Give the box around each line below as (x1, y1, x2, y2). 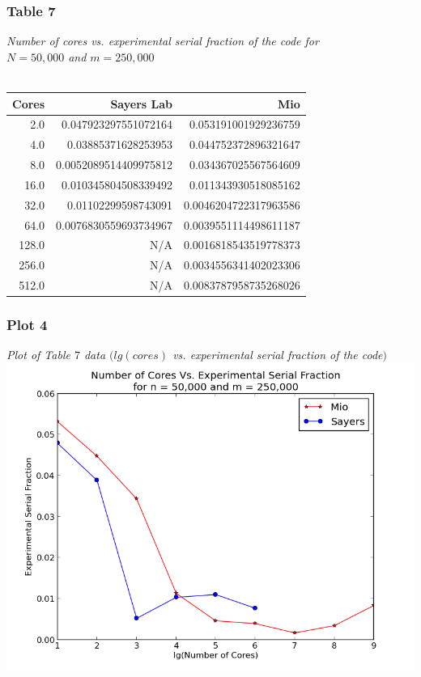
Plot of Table (6, 346, 70, 363)
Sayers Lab (110, 95, 172, 112)
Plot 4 (6, 315, 48, 335)
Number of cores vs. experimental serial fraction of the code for (6, 32, 319, 49)
